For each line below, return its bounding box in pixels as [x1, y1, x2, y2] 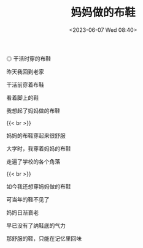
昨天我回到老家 [6, 68, 44, 75]
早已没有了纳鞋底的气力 [6, 222, 66, 229]
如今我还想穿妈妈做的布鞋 [6, 182, 71, 190]
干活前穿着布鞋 [6, 81, 44, 88]
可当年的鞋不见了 [6, 195, 50, 203]
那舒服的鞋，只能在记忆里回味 [6, 235, 82, 242]
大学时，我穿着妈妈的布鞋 [6, 145, 71, 152]
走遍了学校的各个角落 [6, 157, 60, 165]
